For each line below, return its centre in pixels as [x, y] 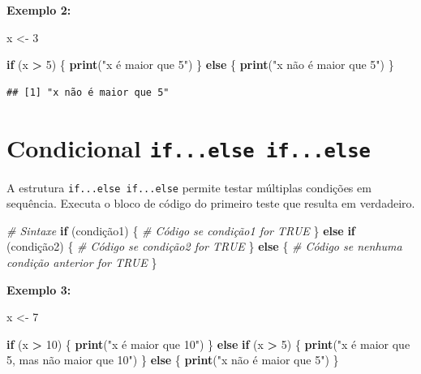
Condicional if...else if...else [189, 147]
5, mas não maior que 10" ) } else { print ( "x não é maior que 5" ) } [173, 360]
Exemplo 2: [39, 10]
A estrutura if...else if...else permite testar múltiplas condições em [189, 187]
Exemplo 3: [39, 289]
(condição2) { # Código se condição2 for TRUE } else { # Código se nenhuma [204, 246]
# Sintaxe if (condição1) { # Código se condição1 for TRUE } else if [181, 230]
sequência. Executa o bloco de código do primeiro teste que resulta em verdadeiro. [211, 203]
